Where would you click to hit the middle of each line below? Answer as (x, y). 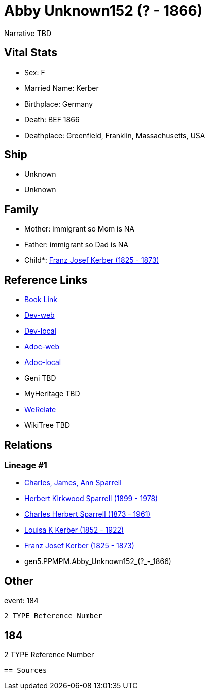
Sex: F (35, 72)
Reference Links (46, 280)
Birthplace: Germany (59, 104)
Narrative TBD (28, 33)
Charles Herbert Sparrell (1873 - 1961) (88, 514)
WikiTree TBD (47, 425)
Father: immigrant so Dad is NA (76, 245)
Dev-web (40, 315)
